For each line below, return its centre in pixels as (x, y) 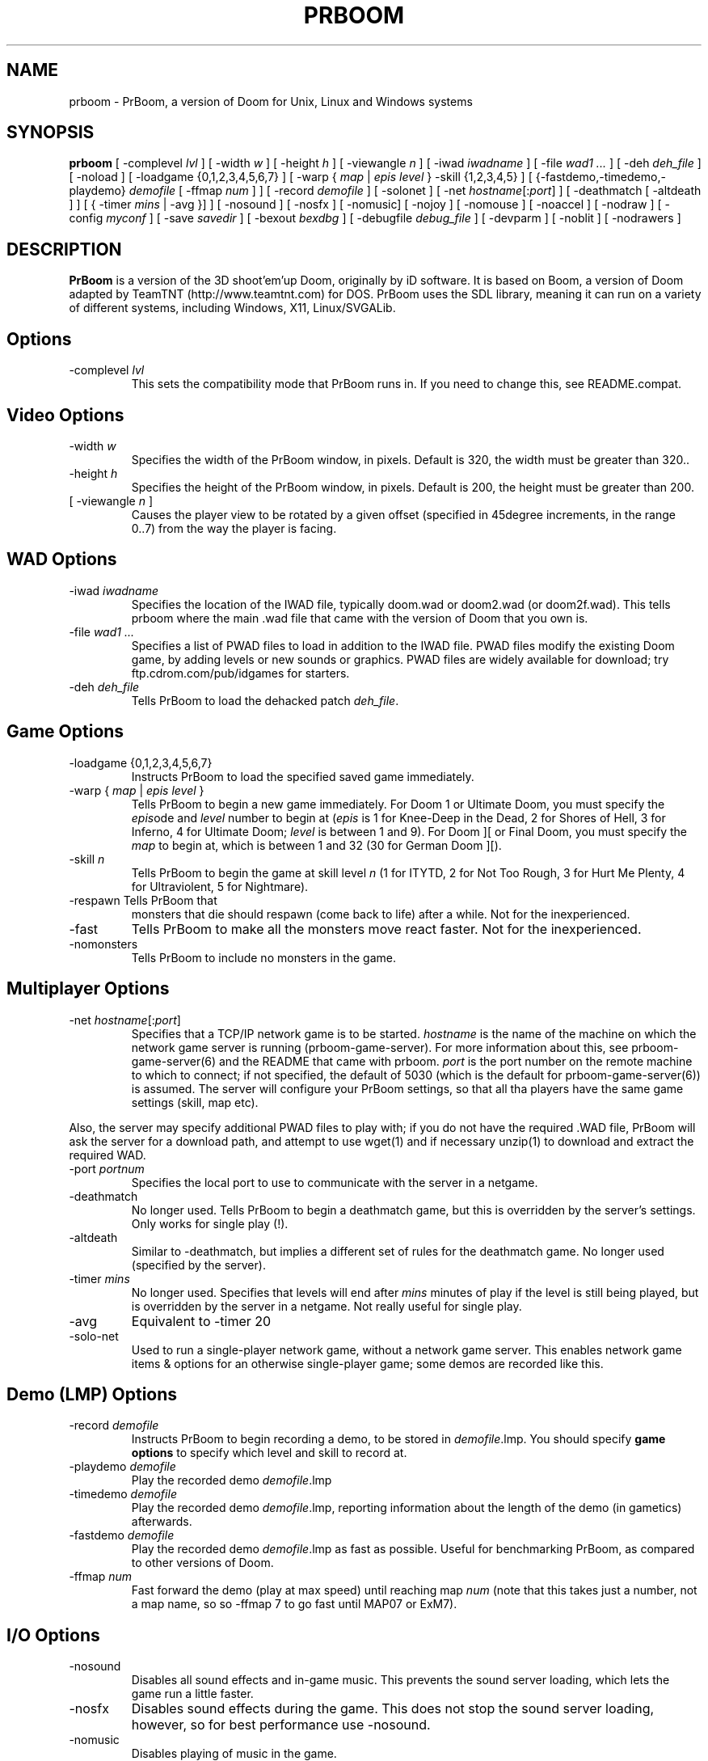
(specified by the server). (198, 1265)
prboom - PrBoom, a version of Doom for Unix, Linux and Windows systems (271, 101)
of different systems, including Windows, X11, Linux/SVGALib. (232, 308)
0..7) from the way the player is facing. (234, 528)
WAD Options (62, 560)
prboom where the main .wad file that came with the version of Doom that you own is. (360, 618)
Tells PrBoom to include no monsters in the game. (263, 957)
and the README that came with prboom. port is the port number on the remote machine (456, 1061)
